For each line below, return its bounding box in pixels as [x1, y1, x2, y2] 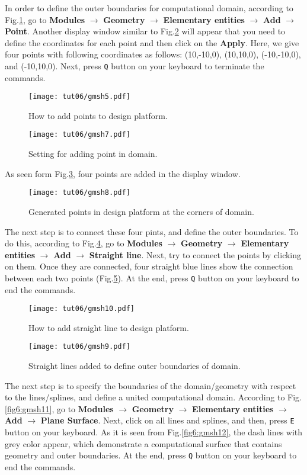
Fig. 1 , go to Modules [5, 13, 85, 25]
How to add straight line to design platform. [28, 321, 189, 333]
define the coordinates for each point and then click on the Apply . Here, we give [5, 36, 299, 49]
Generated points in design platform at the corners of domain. [28, 205, 254, 217]
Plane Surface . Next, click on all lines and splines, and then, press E [40, 414, 295, 426]
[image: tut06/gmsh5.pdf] [28, 92, 130, 101]
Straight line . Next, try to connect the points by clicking [89, 248, 302, 261]
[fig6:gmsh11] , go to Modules [5, 402, 114, 415]
